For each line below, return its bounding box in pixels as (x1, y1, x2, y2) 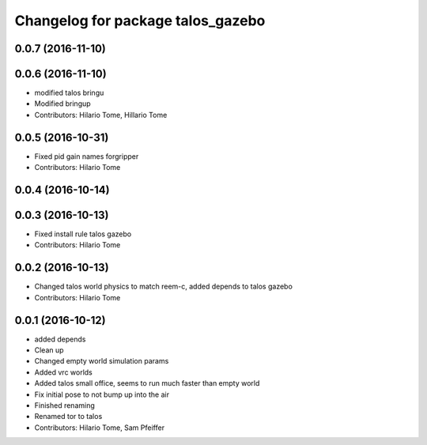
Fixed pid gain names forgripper (34, 151, 139, 161)
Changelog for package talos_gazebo (14, 12, 266, 29)
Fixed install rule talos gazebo (34, 229, 132, 239)
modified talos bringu (34, 88, 104, 98)
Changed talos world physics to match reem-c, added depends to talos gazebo (34, 281, 293, 292)
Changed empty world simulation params (34, 356, 169, 366)
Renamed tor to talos (34, 412, 103, 421)
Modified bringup (34, 99, 91, 108)
